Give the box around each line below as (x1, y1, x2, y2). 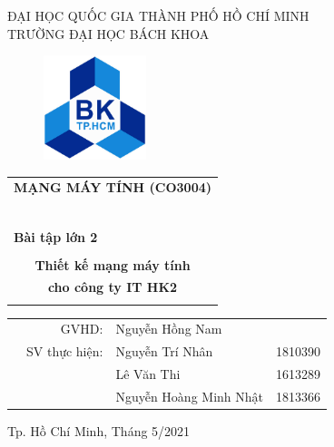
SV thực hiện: (26, 342, 103, 361)
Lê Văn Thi (115, 364, 181, 384)
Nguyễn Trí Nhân (115, 342, 213, 361)
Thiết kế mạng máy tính (34, 255, 191, 274)
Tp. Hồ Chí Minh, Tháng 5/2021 (7, 422, 191, 441)
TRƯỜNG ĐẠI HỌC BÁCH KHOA (7, 24, 210, 43)
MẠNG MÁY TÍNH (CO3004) (14, 178, 212, 197)
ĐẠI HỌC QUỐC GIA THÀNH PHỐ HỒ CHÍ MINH (7, 6, 309, 24)
